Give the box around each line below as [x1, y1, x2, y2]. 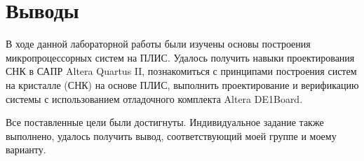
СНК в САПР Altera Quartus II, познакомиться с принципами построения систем [6, 64, 357, 78]
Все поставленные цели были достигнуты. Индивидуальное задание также [6, 115, 324, 129]
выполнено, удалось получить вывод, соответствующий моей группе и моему [6, 128, 337, 143]
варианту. [6, 142, 46, 157]
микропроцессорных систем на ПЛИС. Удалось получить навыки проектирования [6, 50, 355, 64]
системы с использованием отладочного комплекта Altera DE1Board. [6, 91, 303, 106]
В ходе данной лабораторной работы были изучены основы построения [6, 36, 311, 51]
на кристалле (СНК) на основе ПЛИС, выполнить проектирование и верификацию [6, 77, 359, 92]
